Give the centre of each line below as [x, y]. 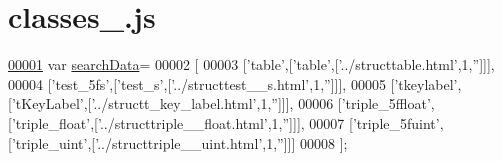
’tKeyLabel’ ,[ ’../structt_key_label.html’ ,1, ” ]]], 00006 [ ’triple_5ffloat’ [221, 103]
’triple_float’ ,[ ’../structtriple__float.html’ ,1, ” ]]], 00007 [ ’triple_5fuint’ [225, 122]
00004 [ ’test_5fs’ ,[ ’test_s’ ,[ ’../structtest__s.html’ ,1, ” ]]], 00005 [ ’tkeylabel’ [233, 83]
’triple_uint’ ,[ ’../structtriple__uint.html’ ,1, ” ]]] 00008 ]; [179, 142]
